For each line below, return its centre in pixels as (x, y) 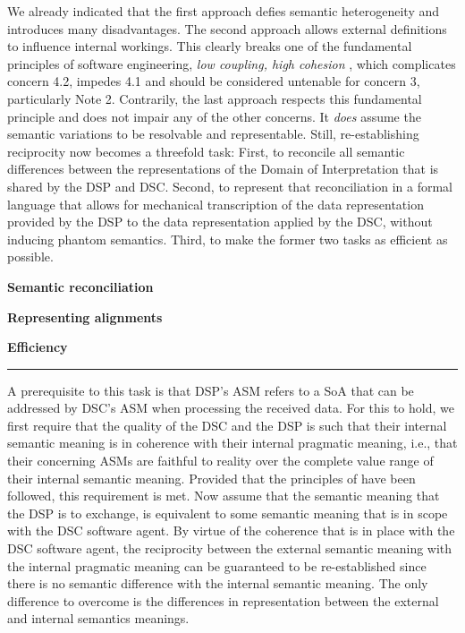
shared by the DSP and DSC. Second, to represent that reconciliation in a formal (230, 186)
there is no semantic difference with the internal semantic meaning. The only (218, 583)
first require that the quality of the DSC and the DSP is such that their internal (227, 425)
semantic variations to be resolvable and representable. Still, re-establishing (213, 134)
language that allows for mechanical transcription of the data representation (216, 204)
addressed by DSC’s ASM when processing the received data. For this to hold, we (231, 408)
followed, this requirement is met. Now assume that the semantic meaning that (224, 496)
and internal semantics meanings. (98, 618)
